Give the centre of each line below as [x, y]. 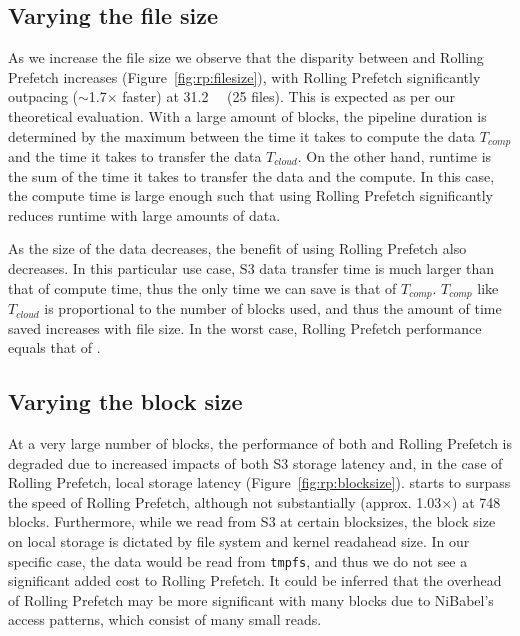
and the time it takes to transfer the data [135, 156]
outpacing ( [43, 96]
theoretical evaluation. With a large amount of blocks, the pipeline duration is [247, 115]
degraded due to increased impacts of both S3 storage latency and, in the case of [255, 462]
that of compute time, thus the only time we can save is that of [202, 287]
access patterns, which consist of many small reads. [165, 619]
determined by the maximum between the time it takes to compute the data [242, 135]
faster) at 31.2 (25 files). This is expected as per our [288, 96]
